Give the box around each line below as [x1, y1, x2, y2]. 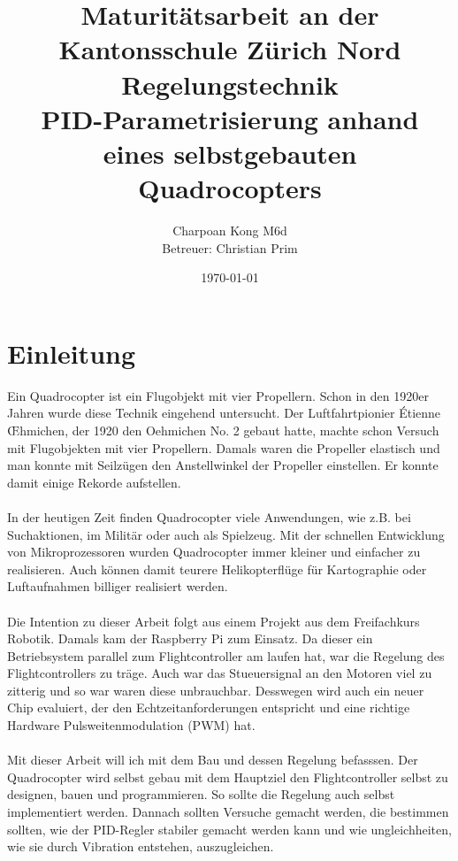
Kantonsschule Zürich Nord [58, 31, 401, 67]
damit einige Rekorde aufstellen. [7, 473, 181, 491]
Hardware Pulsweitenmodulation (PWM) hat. [7, 716, 256, 734]
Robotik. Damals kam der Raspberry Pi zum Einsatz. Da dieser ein [7, 629, 373, 648]
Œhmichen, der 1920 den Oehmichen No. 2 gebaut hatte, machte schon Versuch [7, 420, 439, 439]
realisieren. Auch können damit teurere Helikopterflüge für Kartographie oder [7, 559, 427, 578]
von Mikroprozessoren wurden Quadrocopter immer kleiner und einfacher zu [7, 542, 421, 561]
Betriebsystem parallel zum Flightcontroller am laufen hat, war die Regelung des [7, 646, 445, 665]
